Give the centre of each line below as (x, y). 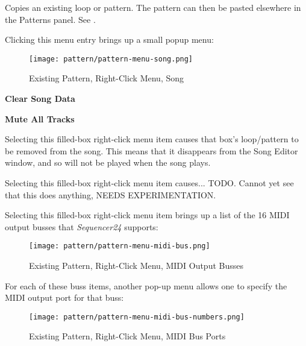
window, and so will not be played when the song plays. (108, 162)
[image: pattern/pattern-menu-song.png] (111, 59)
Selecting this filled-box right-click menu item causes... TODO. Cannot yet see (149, 183)
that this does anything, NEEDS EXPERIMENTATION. (111, 194)
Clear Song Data (40, 99)
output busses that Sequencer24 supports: (82, 226)
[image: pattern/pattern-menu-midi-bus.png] (120, 246)
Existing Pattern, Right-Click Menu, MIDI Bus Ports (127, 336)
